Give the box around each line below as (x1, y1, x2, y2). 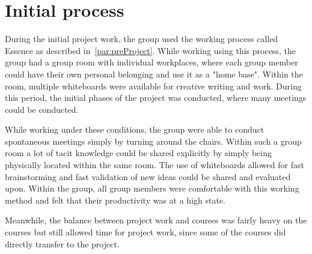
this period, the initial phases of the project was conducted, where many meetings (5, 91, 307, 104)
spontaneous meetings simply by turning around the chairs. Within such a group (5, 135, 302, 147)
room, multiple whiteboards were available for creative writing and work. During (5, 79, 302, 92)
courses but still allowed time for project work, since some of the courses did (5, 226, 286, 238)
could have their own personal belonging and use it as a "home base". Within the (5, 67, 303, 80)
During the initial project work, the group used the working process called (5, 32, 278, 45)
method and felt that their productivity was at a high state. (5, 193, 225, 206)
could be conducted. (5, 103, 79, 115)
